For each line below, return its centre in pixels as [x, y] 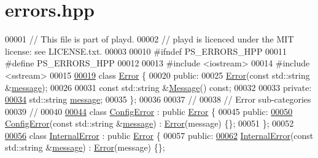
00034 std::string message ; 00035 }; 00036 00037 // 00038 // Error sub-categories [158, 99]
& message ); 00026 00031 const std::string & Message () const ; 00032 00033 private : [158, 87]
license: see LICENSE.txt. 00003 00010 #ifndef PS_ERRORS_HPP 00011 [146, 51]
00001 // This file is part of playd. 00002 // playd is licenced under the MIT [149, 39]
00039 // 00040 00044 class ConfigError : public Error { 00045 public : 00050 [149, 111]
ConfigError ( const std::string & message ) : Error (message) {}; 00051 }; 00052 [149, 123]
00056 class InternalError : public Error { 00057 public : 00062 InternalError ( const [159, 135]
